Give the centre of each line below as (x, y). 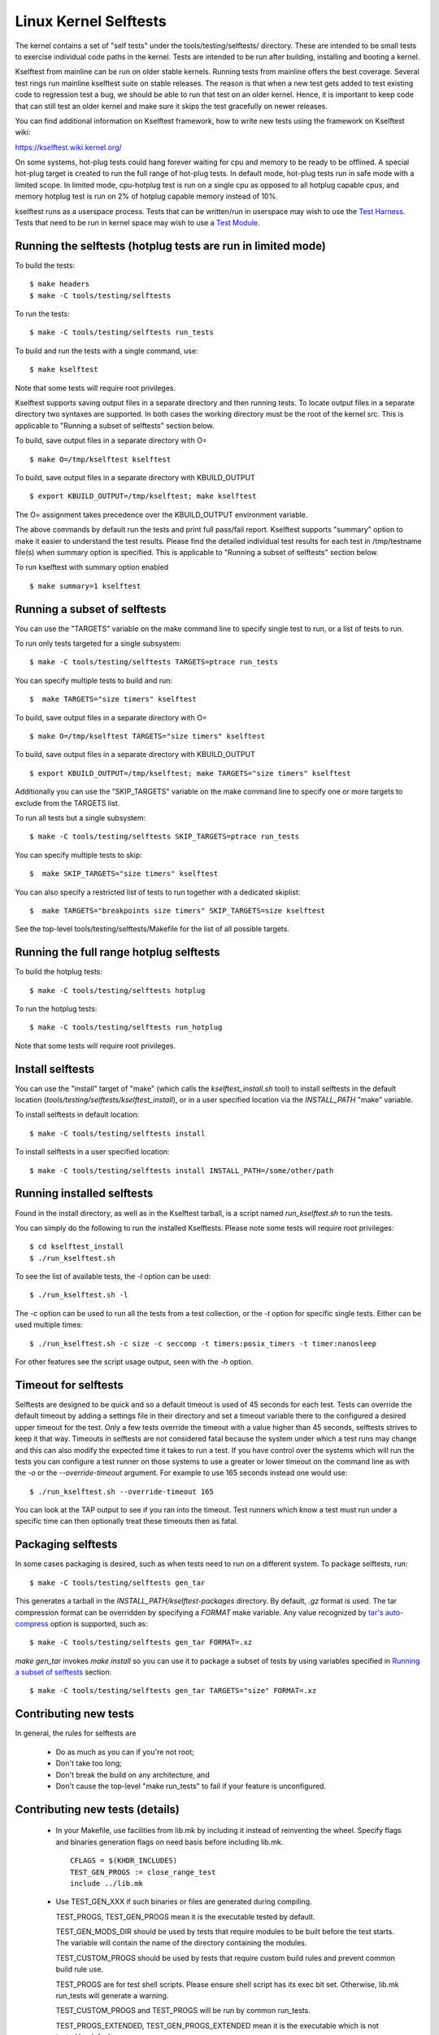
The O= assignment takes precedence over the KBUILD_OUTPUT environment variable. (161, 514)
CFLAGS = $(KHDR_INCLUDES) (124, 1861)
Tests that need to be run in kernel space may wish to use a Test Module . (137, 223)
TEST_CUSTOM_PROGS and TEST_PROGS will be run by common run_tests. (183, 2011)
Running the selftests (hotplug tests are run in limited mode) (171, 245)
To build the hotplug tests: (59, 972)
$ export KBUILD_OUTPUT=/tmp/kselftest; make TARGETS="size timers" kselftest (190, 773)
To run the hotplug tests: (56, 1009)
